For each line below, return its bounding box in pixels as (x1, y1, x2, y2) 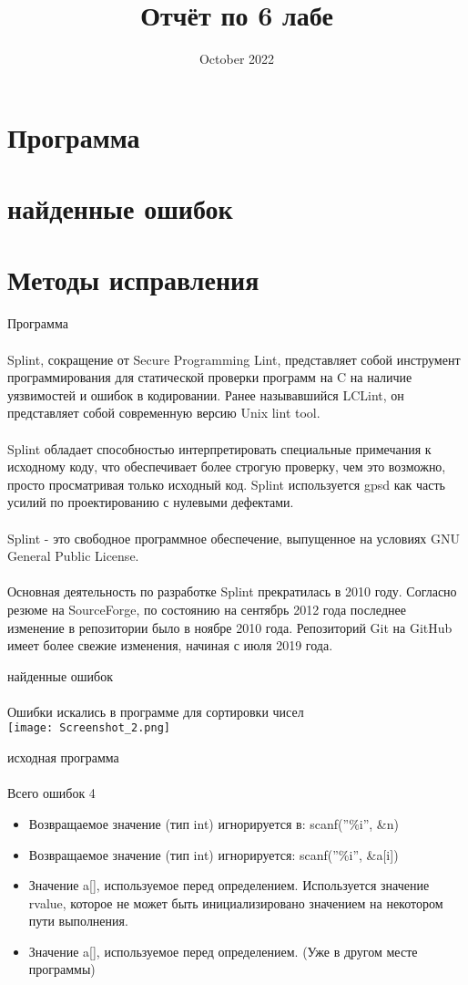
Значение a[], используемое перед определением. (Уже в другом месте (28, 941, 418, 960)
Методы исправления (7, 261, 259, 298)
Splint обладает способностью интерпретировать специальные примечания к (7, 439, 432, 458)
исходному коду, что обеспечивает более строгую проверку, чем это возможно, (7, 457, 446, 476)
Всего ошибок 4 (7, 783, 96, 803)
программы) (28, 959, 96, 979)
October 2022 (198, 49, 275, 68)
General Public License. (7, 546, 139, 565)
